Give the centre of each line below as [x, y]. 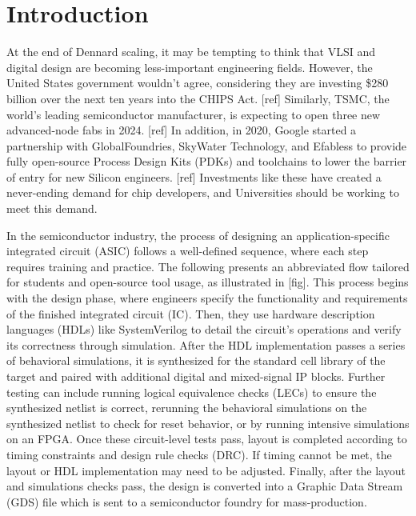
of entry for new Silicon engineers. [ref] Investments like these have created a [194, 176]
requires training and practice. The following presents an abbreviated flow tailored [208, 266]
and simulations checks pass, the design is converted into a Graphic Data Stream [205, 486]
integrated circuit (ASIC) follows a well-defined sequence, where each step [188, 251]
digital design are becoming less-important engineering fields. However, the [190, 67]
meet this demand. [52, 208]
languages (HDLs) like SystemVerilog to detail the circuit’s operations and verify [204, 329]
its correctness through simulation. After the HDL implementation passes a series [206, 344]
